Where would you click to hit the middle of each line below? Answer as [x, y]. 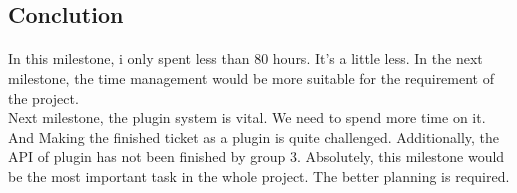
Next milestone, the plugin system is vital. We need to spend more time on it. [247, 117]
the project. [43, 97]
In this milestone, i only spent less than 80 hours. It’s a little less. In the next [245, 58]
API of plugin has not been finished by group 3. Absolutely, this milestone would [256, 156]
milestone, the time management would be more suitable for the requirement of [251, 77]
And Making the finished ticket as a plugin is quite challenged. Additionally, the [254, 136]
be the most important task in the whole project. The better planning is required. [259, 175]
